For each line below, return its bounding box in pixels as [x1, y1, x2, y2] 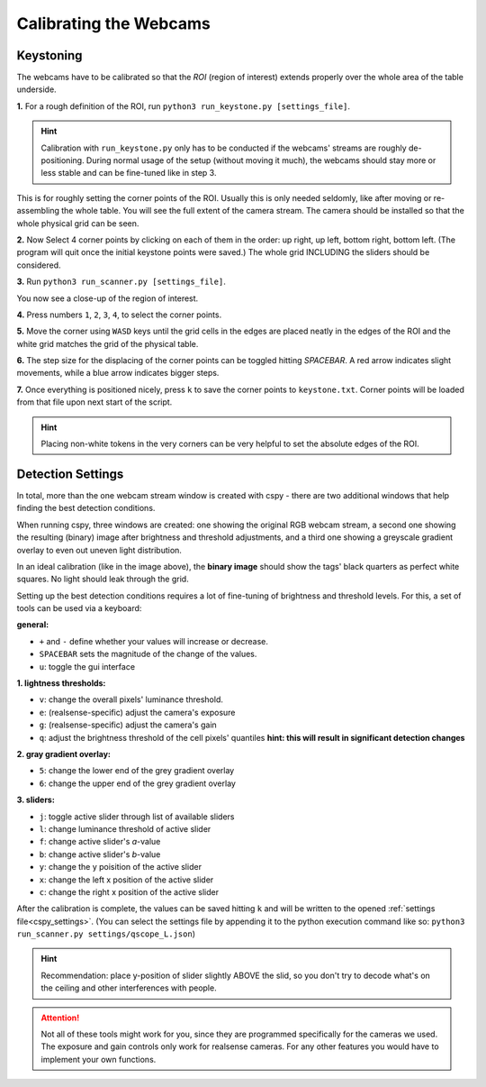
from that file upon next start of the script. [16, 397, 173, 407]
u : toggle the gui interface [39, 661, 135, 671]
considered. [16, 260, 61, 270]
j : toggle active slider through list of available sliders [39, 811, 235, 822]
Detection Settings [16, 466, 124, 481]
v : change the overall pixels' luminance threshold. [39, 694, 224, 705]
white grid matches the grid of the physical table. [16, 338, 199, 349]
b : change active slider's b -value [39, 848, 161, 860]
